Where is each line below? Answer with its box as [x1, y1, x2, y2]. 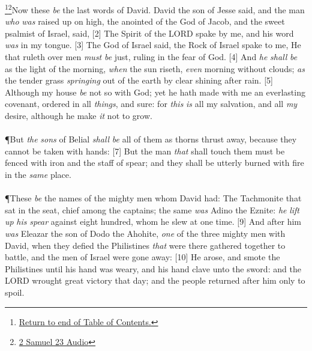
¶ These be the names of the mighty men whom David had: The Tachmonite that [5, 192, 302, 204]
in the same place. [5, 168, 71, 180]
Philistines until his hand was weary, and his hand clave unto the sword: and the [5, 262, 301, 275]
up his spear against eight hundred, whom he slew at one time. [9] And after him [5, 215, 301, 228]
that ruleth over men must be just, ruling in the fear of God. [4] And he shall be [5, 50, 298, 63]
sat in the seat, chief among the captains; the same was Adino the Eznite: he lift [5, 203, 299, 216]
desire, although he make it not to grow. [5, 109, 152, 121]
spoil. [5, 285, 25, 298]
